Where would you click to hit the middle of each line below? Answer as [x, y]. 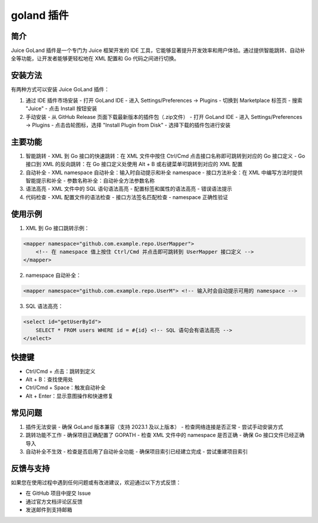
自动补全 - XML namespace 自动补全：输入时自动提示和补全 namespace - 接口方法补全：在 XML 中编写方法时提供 [164, 172]
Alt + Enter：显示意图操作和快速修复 [69, 396]
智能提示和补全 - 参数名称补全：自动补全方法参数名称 [90, 181]
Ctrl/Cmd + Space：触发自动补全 [66, 388]
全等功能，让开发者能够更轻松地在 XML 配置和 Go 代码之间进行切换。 [95, 58]
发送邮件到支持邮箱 [49, 510]
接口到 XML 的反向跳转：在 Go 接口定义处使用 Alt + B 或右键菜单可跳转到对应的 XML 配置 [134, 164]
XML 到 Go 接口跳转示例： [57, 228]
